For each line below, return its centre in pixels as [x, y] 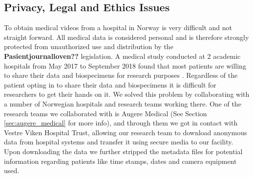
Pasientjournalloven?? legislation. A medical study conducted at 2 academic [122, 56]
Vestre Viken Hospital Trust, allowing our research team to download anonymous [126, 132]
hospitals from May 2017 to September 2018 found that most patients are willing [125, 65]
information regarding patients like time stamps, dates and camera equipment [120, 161]
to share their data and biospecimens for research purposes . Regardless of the [121, 75]
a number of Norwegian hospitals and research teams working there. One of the [123, 103]
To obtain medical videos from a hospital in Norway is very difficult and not [118, 27]
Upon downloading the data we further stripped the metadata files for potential [123, 151]
